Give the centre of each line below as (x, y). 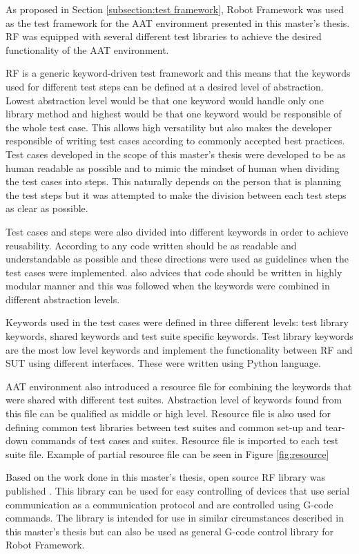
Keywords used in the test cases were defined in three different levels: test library (177, 322)
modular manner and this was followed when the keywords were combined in (168, 286)
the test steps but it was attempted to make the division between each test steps (176, 194)
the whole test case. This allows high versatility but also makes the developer (169, 127)
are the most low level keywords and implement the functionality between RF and (179, 349)
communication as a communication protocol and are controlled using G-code (169, 504)
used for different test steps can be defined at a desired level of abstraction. (165, 86)
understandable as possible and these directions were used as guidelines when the (177, 259)
